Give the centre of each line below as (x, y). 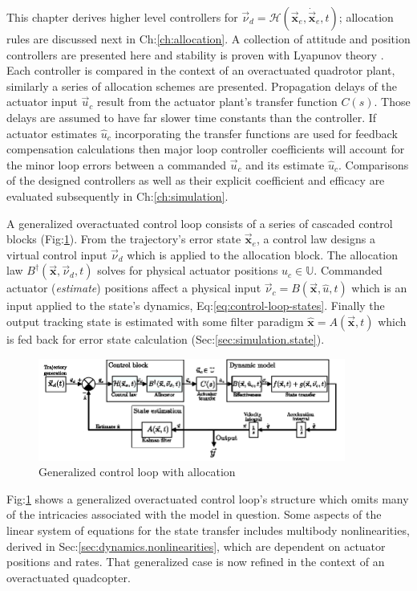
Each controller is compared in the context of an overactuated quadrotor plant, (201, 70)
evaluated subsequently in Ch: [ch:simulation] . (117, 196)
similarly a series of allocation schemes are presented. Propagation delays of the (202, 86)
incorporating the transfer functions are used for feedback (256, 133)
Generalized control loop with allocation (137, 472)
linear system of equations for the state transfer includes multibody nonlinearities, (208, 530)
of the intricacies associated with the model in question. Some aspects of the (194, 514)
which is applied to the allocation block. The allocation (263, 254)
